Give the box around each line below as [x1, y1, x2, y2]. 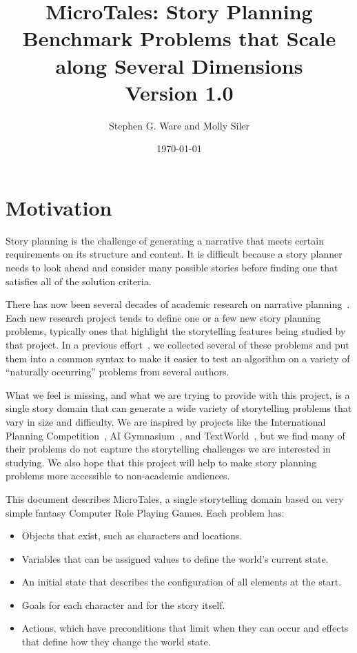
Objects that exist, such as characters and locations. [21, 528, 243, 543]
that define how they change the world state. [21, 634, 211, 649]
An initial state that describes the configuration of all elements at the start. [21, 574, 342, 589]
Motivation [6, 193, 112, 221]
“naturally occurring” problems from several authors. [6, 364, 229, 379]
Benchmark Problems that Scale [22, 24, 336, 52]
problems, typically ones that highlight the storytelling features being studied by [6, 324, 346, 338]
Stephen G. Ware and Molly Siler [109, 118, 249, 132]
